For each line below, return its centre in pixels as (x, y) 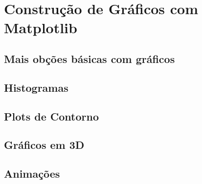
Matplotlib (41, 28)
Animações (32, 174)
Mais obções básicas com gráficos (90, 58)
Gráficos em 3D (44, 145)
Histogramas (36, 87)
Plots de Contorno (51, 116)
